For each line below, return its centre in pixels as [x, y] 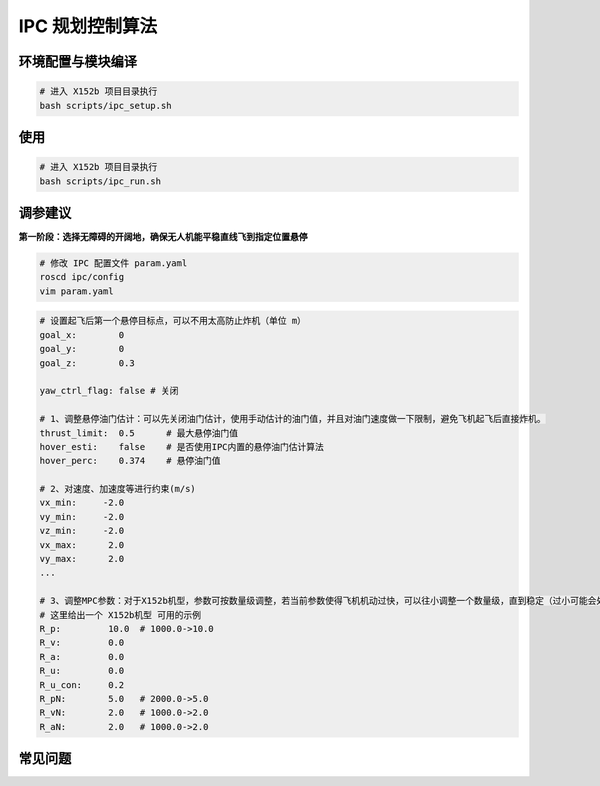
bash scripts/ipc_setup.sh [105, 105]
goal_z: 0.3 [87, 363]
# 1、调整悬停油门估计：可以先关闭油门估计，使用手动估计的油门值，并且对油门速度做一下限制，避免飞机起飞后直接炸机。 [292, 419]
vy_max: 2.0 [82, 559]
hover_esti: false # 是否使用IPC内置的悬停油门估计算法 [182, 446]
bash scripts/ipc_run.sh [100, 181]
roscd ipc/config [82, 277]
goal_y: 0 [82, 349]
